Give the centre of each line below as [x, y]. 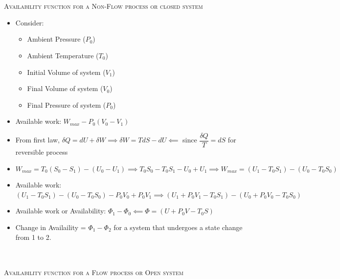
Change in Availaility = [51, 227]
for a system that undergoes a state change [178, 227]
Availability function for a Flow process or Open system [94, 272]
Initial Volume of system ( [66, 72]
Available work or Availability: [61, 211]
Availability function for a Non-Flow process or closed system [103, 6]
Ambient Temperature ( [63, 55]
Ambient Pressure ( [56, 39]
